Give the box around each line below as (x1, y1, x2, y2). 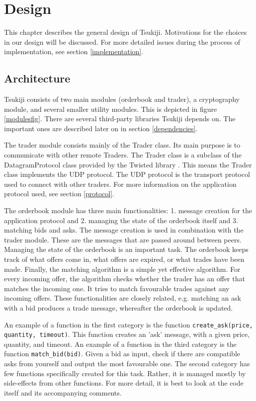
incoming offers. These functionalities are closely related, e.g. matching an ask (4, 293, 241, 303)
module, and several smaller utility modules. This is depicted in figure (4, 103, 217, 114)
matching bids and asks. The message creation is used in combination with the (4, 225, 244, 235)
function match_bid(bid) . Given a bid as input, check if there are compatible (4, 348, 241, 359)
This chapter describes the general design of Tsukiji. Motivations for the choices (4, 27, 247, 37)
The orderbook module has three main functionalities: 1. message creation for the (4, 205, 253, 216)
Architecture (4, 71, 71, 86)
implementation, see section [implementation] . (4, 46, 144, 57)
